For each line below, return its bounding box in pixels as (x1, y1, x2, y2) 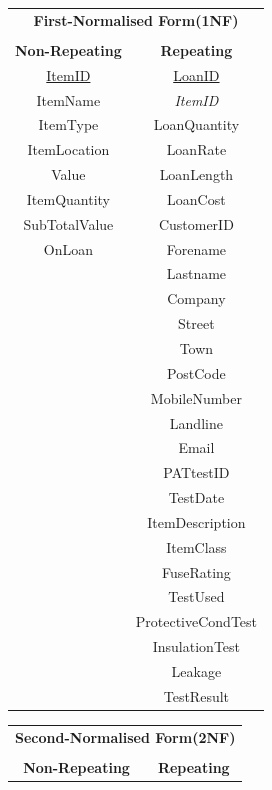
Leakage (171, 660, 222, 681)
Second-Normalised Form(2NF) (15, 726, 236, 747)
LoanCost (167, 188, 226, 209)
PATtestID (163, 462, 230, 483)
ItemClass (166, 536, 227, 557)
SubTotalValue (23, 213, 114, 234)
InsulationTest (152, 636, 241, 657)
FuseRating (161, 561, 231, 582)
